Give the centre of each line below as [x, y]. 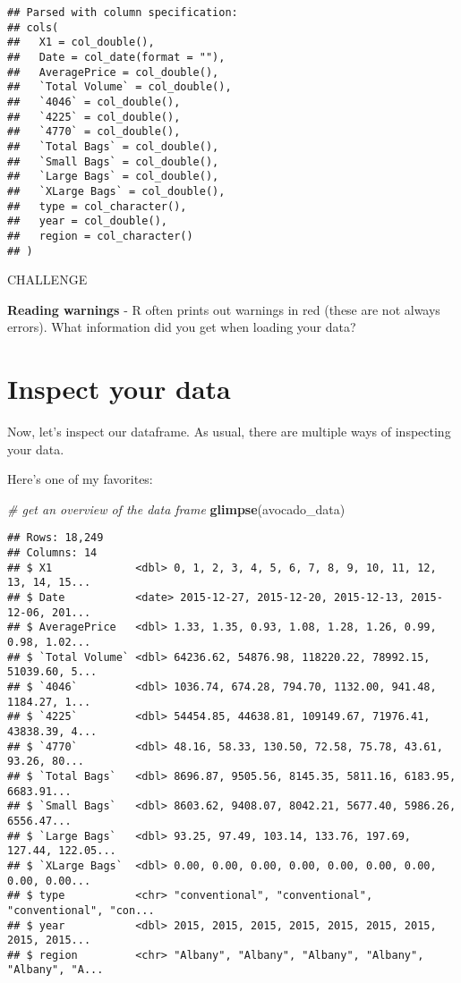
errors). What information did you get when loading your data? [182, 327]
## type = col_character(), [97, 206]
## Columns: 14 [52, 553]
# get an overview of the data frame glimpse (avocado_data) [176, 508]
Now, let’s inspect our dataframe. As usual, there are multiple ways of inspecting [229, 432]
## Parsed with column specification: [123, 13]
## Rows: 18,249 [55, 538]
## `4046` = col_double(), [94, 102]
